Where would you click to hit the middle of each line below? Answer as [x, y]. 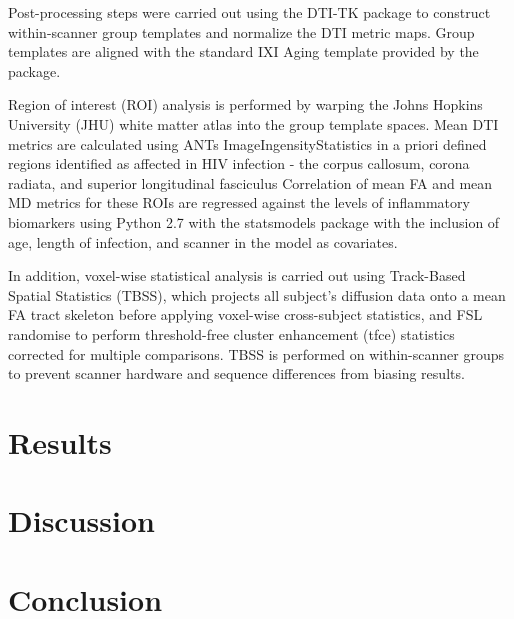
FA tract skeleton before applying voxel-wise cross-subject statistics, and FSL [245, 314]
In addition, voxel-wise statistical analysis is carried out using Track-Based [237, 275]
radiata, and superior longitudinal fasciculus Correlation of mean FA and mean [250, 182]
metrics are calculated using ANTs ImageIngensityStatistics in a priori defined [247, 143]
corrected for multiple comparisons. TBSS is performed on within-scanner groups [256, 353]
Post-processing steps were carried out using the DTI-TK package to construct [249, 12]
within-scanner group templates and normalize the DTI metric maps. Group [241, 31]
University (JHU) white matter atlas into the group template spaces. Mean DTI [253, 123]
